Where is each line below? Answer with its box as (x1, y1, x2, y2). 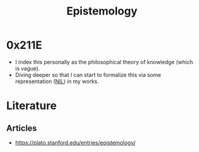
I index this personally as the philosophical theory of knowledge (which (15, 58, 193, 65)
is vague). (15, 65, 41, 72)
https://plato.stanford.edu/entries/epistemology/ (15, 139, 136, 146)
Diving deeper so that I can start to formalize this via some (15, 71, 161, 78)
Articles (6, 123, 38, 133)
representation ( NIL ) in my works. (15, 78, 99, 85)
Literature (6, 99, 57, 113)
